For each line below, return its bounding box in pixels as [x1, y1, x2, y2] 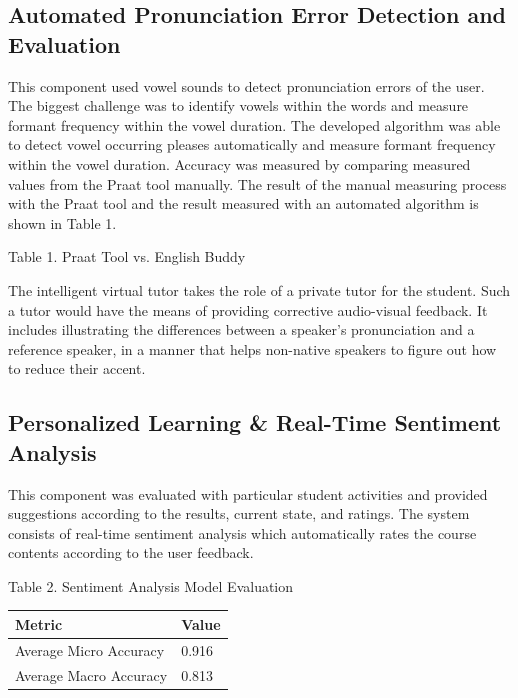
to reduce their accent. [8, 358, 146, 379]
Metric [15, 613, 63, 634]
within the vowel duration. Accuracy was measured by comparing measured [8, 153, 471, 174]
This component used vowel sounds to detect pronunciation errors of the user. [8, 75, 485, 96]
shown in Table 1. [8, 212, 117, 233]
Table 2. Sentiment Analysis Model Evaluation [8, 575, 294, 596]
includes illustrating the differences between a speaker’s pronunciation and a [8, 319, 475, 340]
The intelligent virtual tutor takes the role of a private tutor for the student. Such [8, 279, 511, 300]
